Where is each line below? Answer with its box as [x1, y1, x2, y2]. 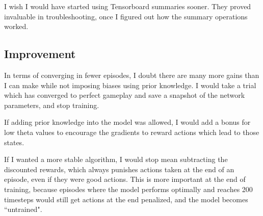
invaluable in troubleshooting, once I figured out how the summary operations [4, 11, 248, 21]
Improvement [4, 46, 76, 62]
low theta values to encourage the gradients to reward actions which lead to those [4, 126, 259, 137]
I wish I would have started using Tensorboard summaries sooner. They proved [4, 1, 251, 11]
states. [4, 137, 24, 147]
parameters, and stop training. [4, 99, 99, 110]
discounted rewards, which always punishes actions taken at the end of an [4, 164, 234, 174]
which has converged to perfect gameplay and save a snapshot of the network [4, 90, 245, 100]
